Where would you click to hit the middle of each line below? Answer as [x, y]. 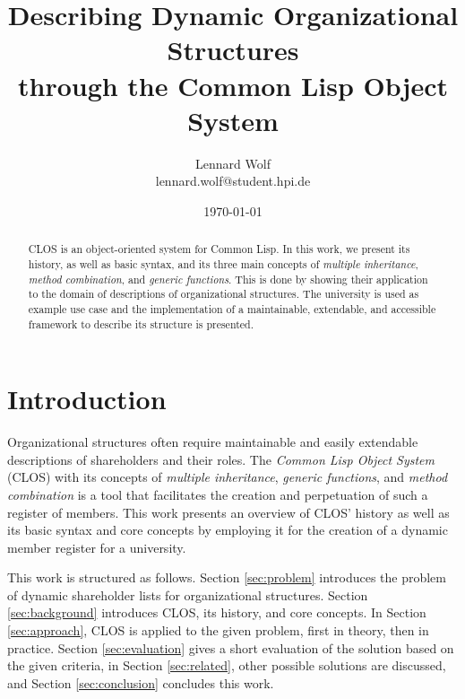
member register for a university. [97, 547]
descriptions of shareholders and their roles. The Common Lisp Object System [221, 459]
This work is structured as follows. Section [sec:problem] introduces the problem [227, 577]
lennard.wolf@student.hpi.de [233, 181]
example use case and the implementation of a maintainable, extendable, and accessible [232, 308]
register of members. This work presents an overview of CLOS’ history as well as [228, 512]
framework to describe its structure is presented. [141, 323]
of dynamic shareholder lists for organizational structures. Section [188, 594]
